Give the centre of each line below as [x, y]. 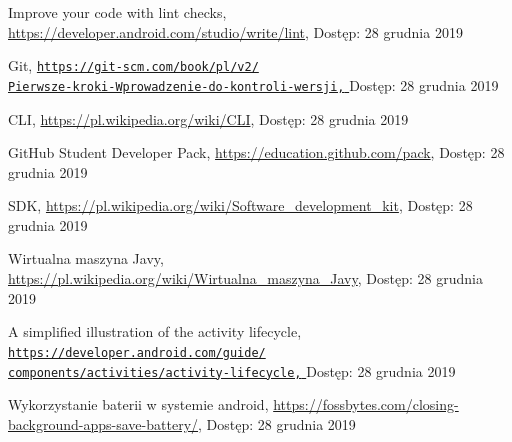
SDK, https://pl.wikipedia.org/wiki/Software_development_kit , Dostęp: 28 [240, 205]
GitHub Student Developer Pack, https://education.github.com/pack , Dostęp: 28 [256, 152]
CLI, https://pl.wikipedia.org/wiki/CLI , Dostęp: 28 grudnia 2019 [208, 118]
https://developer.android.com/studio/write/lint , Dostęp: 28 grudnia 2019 [235, 31]
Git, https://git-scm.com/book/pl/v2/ [133, 65]
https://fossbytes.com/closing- [366, 404]
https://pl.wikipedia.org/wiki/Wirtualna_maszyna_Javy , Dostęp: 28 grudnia [245, 278]
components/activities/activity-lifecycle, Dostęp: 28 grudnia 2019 [232, 370]
